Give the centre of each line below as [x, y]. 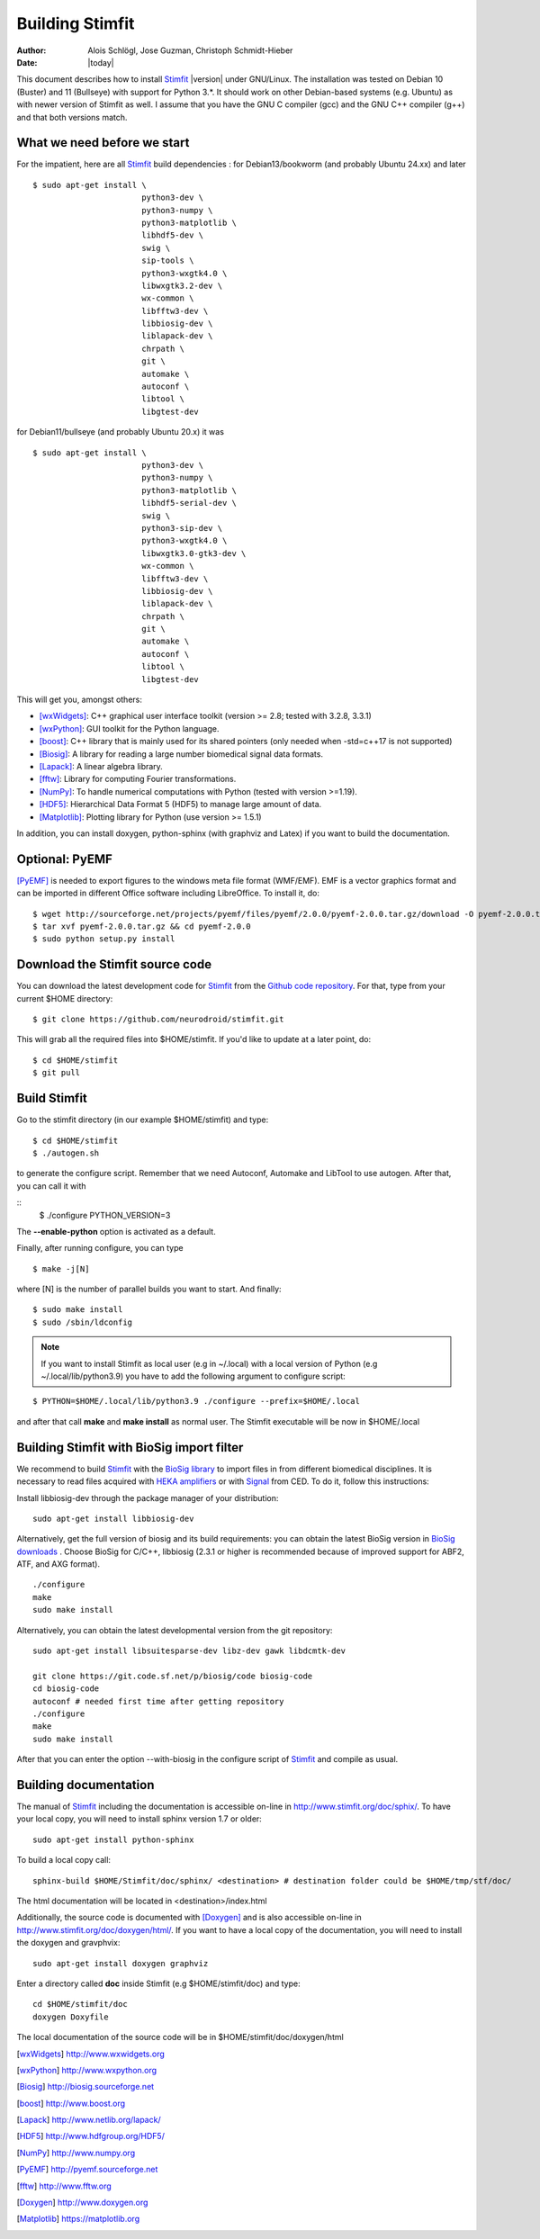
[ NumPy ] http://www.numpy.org [76, 2153]
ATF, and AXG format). [58, 1564]
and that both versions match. [72, 117]
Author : [31, 50]
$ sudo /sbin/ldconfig [83, 1322]
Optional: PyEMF [64, 859]
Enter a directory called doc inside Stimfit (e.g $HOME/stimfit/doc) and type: [158, 1983]
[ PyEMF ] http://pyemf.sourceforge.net [87, 2170]
